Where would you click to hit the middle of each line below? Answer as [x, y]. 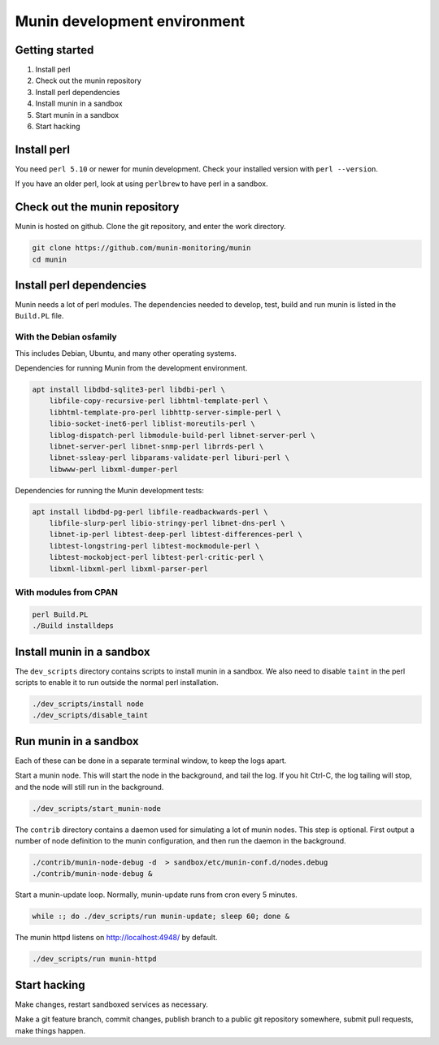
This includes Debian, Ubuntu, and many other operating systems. [126, 353]
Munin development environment [130, 21]
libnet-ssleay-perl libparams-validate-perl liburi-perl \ [170, 458]
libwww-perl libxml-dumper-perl [114, 469]
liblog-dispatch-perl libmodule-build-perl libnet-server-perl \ [182, 435]
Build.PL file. [39, 316]
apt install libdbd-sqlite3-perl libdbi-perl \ [128, 390]
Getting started [54, 50]
